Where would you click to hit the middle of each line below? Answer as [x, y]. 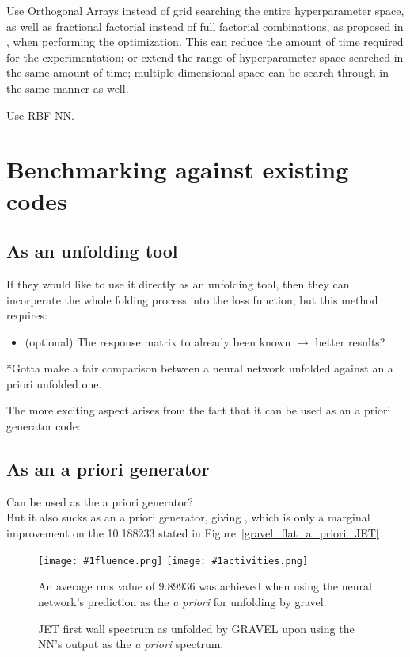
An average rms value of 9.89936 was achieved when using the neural [205, 586]
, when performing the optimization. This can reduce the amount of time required [205, 42]
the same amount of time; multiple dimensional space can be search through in [197, 73]
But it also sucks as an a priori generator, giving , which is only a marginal [188, 517]
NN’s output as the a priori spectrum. [131, 644]
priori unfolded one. [54, 383]
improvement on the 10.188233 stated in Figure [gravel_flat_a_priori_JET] [193, 533]
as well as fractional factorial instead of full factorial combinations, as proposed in [205, 26]
